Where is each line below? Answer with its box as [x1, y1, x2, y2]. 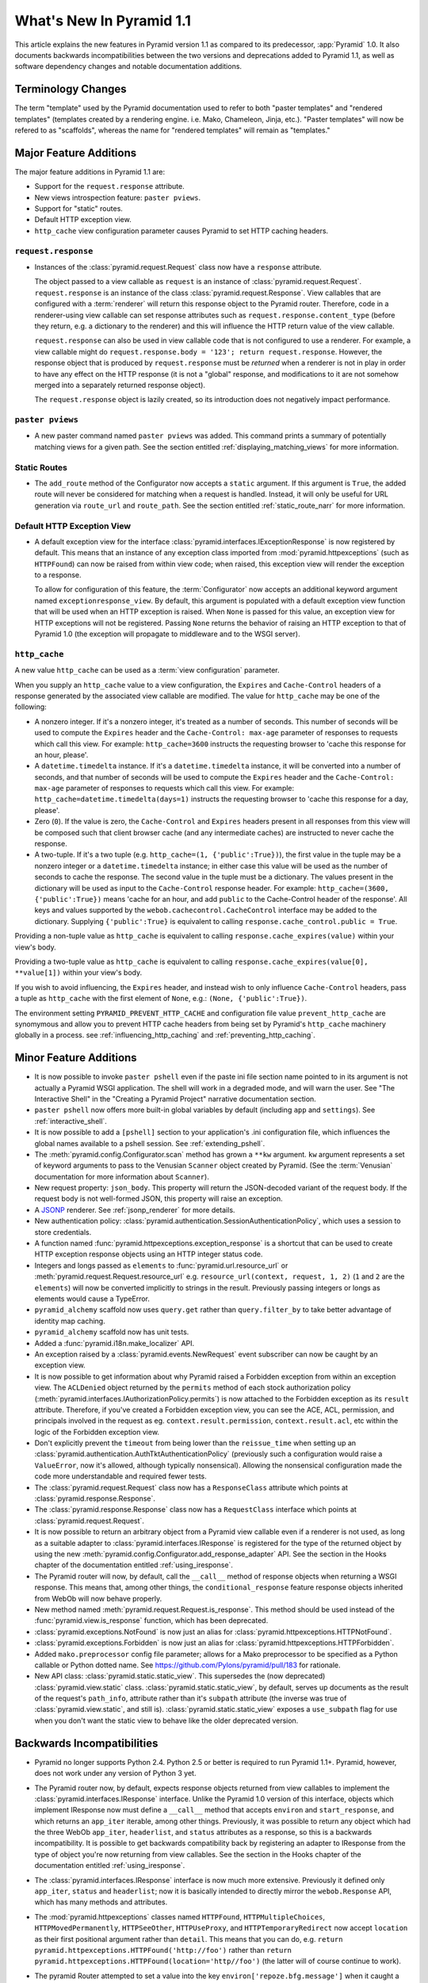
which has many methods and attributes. [34, 1897, 168, 1907]
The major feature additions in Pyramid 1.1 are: [14, 167, 166, 176]
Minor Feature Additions [14, 1051, 138, 1064]
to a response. [34, 570, 82, 580]
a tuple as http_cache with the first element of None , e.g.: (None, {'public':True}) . [14, 994, 308, 1003]
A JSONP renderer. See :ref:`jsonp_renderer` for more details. [34, 1205, 235, 1214]
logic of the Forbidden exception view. [34, 1427, 160, 1436]
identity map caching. [34, 1316, 106, 1325]
